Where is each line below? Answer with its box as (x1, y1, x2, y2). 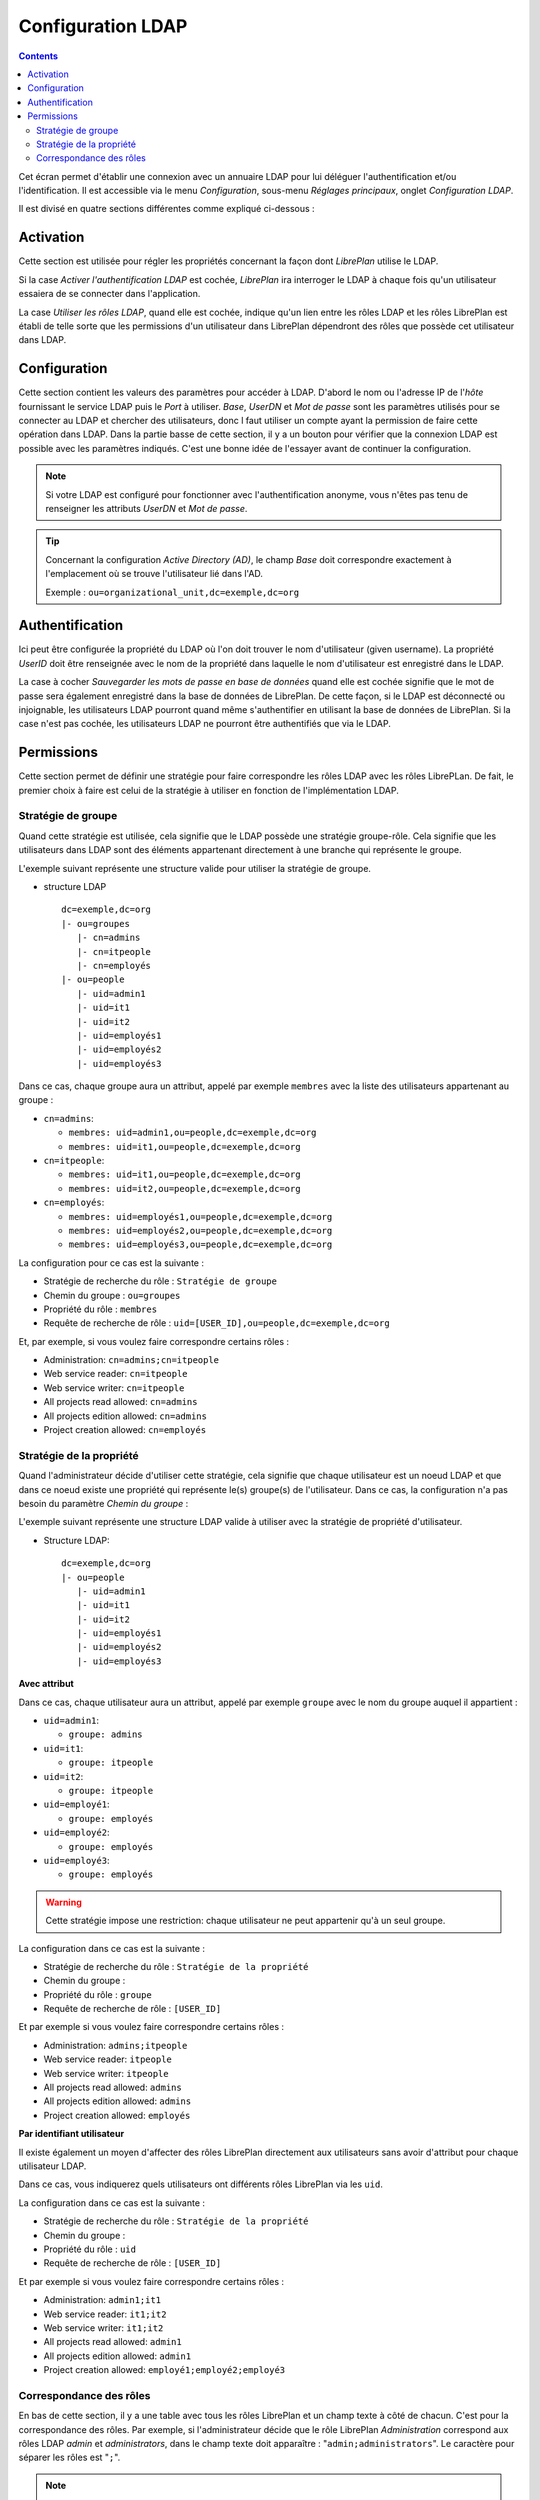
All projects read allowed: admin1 (43, 2336, 182, 2348)
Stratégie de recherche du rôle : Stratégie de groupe (43, 1275, 277, 1287)
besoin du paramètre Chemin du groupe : (18, 1497, 189, 1509)
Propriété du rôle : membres (43, 1303, 158, 1315)
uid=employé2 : (43, 1826, 110, 1839)
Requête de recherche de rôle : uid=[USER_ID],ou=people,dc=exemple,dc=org (43, 1317, 390, 1329)
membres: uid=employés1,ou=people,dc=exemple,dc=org (68, 1211, 333, 1222)
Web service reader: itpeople (43, 2053, 172, 2065)
